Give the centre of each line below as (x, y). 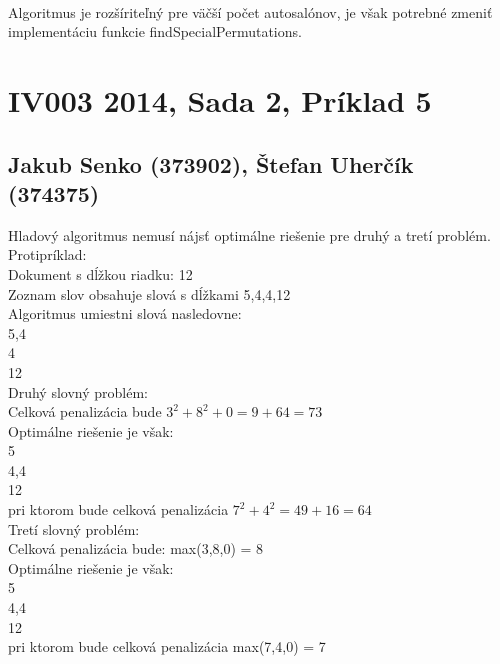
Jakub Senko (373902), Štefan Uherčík (211, 163)
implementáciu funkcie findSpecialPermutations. (155, 31)
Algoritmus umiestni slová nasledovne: (125, 313)
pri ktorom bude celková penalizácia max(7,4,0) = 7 (167, 646)
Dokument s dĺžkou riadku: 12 (100, 273)
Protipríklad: (47, 254)
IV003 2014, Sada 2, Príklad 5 (220, 99)
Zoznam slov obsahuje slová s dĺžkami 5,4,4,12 (149, 293)
